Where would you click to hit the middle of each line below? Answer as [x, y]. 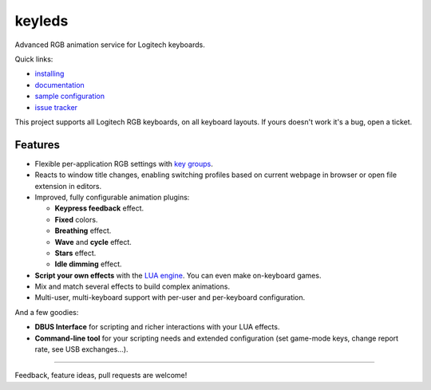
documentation [60, 85]
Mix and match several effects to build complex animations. [132, 286]
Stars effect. [75, 253]
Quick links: [34, 59]
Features [37, 145]
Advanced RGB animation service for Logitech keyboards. [110, 45]
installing [49, 74]
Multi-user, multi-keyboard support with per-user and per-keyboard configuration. [170, 297]
